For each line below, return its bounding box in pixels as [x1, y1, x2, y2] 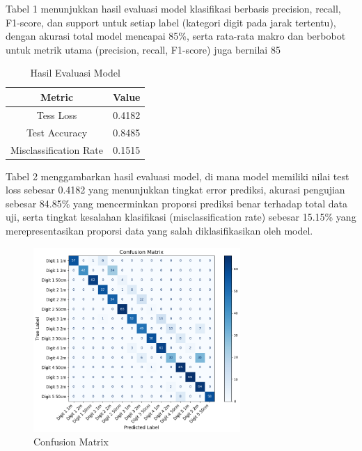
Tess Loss [36, 107, 77, 122]
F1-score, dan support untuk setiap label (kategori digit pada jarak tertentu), [6, 15, 336, 29]
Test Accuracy [26, 125, 88, 139]
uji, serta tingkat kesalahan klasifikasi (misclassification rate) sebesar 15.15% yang [6, 209, 356, 224]
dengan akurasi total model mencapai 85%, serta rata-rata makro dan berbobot [6, 29, 346, 43]
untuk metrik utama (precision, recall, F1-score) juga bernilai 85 [6, 42, 281, 56]
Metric [40, 89, 74, 104]
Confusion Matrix [33, 434, 109, 449]
